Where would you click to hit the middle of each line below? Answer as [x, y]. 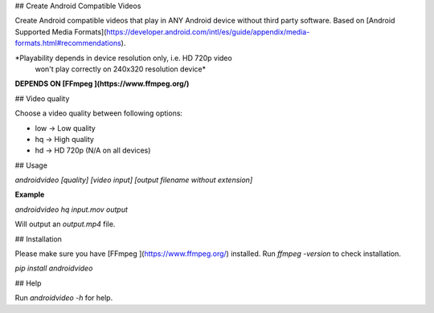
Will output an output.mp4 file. [65, 224]
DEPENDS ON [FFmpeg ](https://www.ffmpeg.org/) [102, 83]
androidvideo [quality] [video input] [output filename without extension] [134, 180]
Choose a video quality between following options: [99, 113]
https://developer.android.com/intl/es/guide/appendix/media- [208, 31]
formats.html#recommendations [68, 43]
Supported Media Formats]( [61, 31]
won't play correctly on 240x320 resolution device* [121, 69]
